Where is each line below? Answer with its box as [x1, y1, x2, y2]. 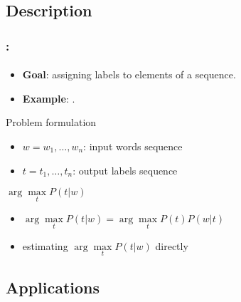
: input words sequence [83, 139, 183, 153]
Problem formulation [6, 115, 97, 130]
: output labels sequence [73, 162, 178, 177]
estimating [22, 238, 68, 253]
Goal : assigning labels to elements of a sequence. [22, 67, 236, 82]
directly [155, 238, 188, 253]
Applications [6, 276, 100, 298]
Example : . [22, 90, 75, 105]
